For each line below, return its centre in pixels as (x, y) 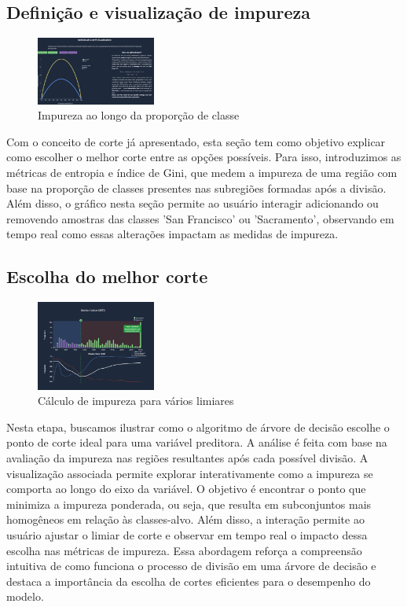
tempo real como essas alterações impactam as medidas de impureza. (172, 234)
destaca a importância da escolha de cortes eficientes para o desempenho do (189, 581)
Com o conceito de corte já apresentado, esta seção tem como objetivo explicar (196, 141)
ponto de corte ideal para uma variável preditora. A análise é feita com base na (197, 442)
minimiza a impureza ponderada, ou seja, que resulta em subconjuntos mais (189, 504)
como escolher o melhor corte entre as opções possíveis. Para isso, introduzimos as (204, 157)
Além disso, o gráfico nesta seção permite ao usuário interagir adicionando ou (192, 203)
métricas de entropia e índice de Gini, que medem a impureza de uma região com (202, 172)
